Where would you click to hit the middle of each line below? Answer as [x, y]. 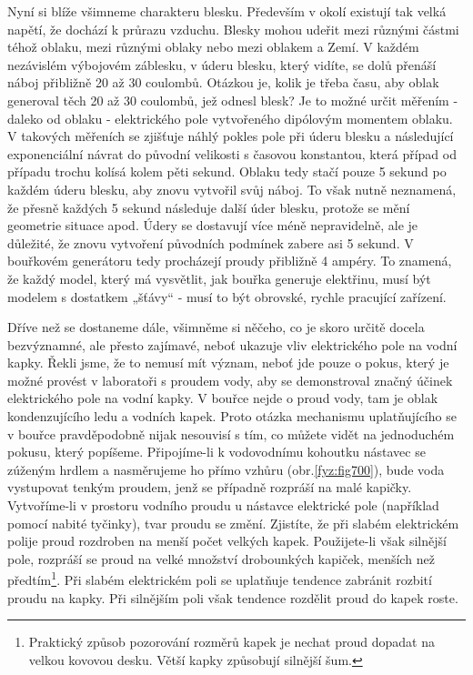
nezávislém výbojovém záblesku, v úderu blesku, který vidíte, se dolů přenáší [222, 64]
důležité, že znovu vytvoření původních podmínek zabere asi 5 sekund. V [211, 242]
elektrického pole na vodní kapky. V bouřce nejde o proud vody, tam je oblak [223, 398]
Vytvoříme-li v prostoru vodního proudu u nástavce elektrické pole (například [223, 505]
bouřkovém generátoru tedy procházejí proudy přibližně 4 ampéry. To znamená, [230, 261]
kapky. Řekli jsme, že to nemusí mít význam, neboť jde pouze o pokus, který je [228, 363]
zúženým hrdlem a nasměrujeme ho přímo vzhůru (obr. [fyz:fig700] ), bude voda [226, 469]
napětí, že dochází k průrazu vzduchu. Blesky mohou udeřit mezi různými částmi [233, 29]
